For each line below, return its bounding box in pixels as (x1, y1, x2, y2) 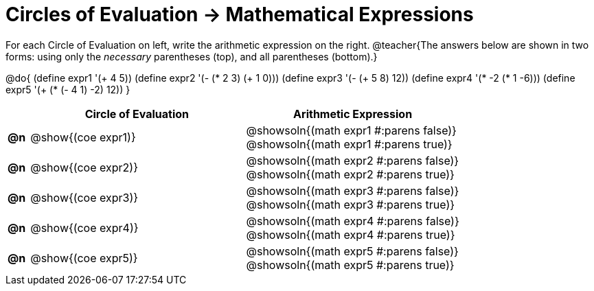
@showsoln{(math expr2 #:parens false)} (246, 153, 459, 167)
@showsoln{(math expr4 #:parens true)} (246, 227, 455, 242)
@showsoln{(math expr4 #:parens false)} (246, 213, 459, 228)
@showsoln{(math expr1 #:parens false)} (246, 123, 457, 137)
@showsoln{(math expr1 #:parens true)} (246, 137, 453, 151)
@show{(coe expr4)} (30, 220, 139, 235)
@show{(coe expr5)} (30, 251, 138, 265)
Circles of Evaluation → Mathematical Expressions (5, 3, 474, 26)
